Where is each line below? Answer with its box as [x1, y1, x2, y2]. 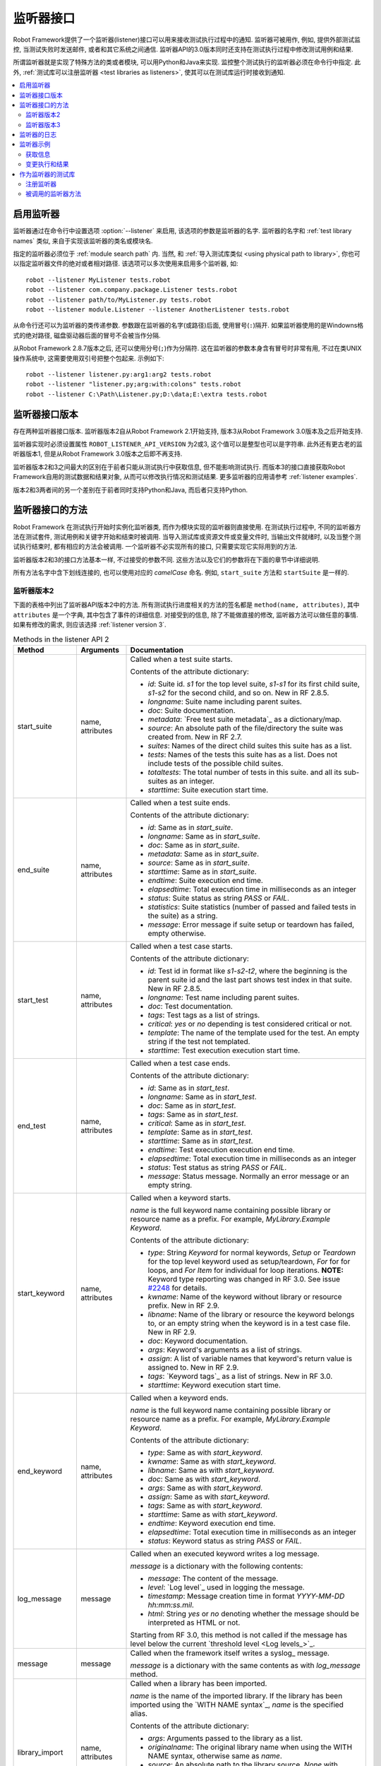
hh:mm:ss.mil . [147, 1600, 194, 1610]
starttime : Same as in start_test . [147, 1136, 253, 1146]
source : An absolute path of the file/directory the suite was [147, 723, 344, 733]
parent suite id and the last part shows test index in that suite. [147, 975, 353, 985]
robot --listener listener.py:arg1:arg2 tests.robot [25, 371, 212, 378]
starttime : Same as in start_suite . [147, 866, 257, 876]
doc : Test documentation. [147, 1001, 233, 1011]
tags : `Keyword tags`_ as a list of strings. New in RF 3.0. [147, 1371, 333, 1381]
